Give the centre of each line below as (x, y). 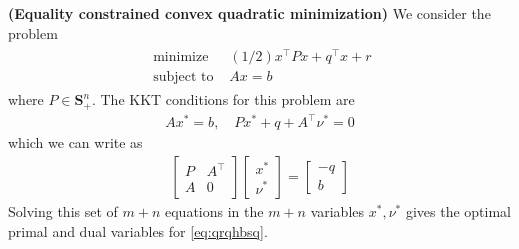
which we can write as (75, 142)
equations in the (214, 210)
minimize (181, 57)
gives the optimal (458, 210)
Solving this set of (63, 210)
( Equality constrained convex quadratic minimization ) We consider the (249, 13)
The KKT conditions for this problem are (227, 99)
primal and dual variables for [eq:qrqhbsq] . (138, 230)
